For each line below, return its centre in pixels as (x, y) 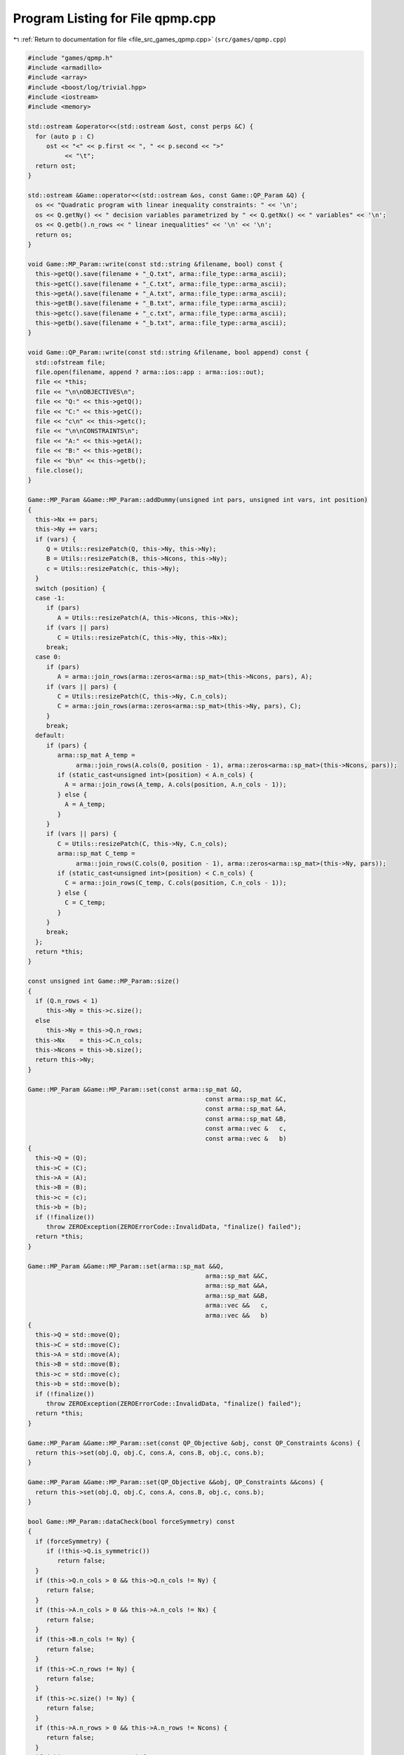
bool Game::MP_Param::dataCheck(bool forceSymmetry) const (131, 1521)
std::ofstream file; (70, 362)
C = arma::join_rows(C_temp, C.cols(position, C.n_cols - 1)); (175, 883)
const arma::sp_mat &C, (246, 1099)
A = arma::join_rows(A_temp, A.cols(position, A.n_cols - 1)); (175, 785)
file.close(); (60, 470)
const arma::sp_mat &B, (246, 1119)
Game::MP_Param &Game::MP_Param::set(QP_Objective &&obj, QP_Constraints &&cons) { (176, 1482)
